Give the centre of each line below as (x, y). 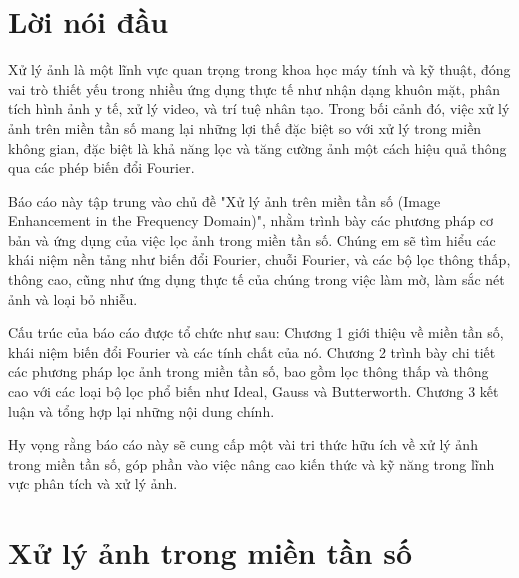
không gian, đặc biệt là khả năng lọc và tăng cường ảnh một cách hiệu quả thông (257, 147)
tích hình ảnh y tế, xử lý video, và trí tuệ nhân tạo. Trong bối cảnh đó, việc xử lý (259, 108)
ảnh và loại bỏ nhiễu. (73, 298)
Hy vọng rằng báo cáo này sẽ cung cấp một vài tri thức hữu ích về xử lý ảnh (243, 444)
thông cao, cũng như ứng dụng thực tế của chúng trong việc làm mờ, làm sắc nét (256, 279)
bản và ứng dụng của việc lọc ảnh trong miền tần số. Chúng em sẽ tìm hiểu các (252, 239)
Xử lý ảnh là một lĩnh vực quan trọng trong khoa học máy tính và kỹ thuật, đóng (259, 69)
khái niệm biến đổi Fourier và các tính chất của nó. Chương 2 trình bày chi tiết (252, 351)
